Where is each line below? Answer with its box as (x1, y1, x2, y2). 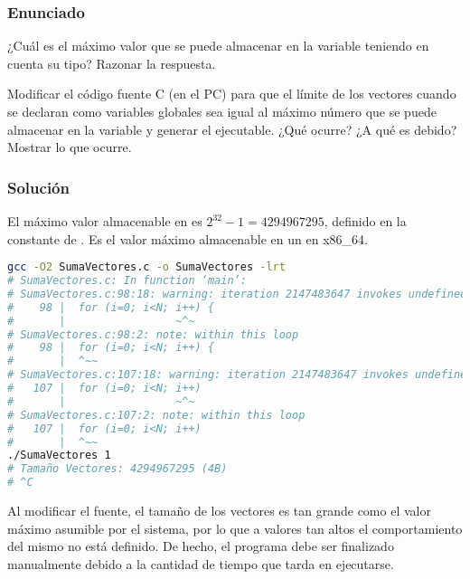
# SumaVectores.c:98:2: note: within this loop (7, 327, 299, 341)
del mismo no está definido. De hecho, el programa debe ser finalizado (7, 536, 394, 555)
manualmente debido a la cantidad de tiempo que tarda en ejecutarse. (7, 554, 394, 573)
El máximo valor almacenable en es (7, 212, 202, 230)
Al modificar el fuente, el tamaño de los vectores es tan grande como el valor (7, 501, 431, 520)
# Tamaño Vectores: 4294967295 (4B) (7, 462, 228, 476)
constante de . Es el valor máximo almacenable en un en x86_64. (7, 229, 368, 248)
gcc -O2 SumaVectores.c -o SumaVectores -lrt (7, 261, 286, 274)
